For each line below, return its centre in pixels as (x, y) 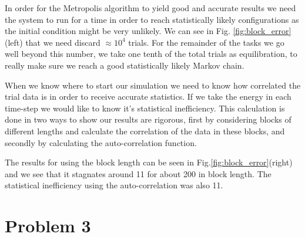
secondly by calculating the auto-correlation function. (101, 142)
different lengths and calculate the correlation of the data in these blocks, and (145, 131)
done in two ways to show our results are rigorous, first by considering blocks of (148, 119)
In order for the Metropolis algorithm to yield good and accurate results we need (150, 8)
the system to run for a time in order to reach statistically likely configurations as (152, 19)
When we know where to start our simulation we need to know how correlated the (153, 85)
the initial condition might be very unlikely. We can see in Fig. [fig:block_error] (148, 31)
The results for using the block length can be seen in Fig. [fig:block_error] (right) (149, 162)
